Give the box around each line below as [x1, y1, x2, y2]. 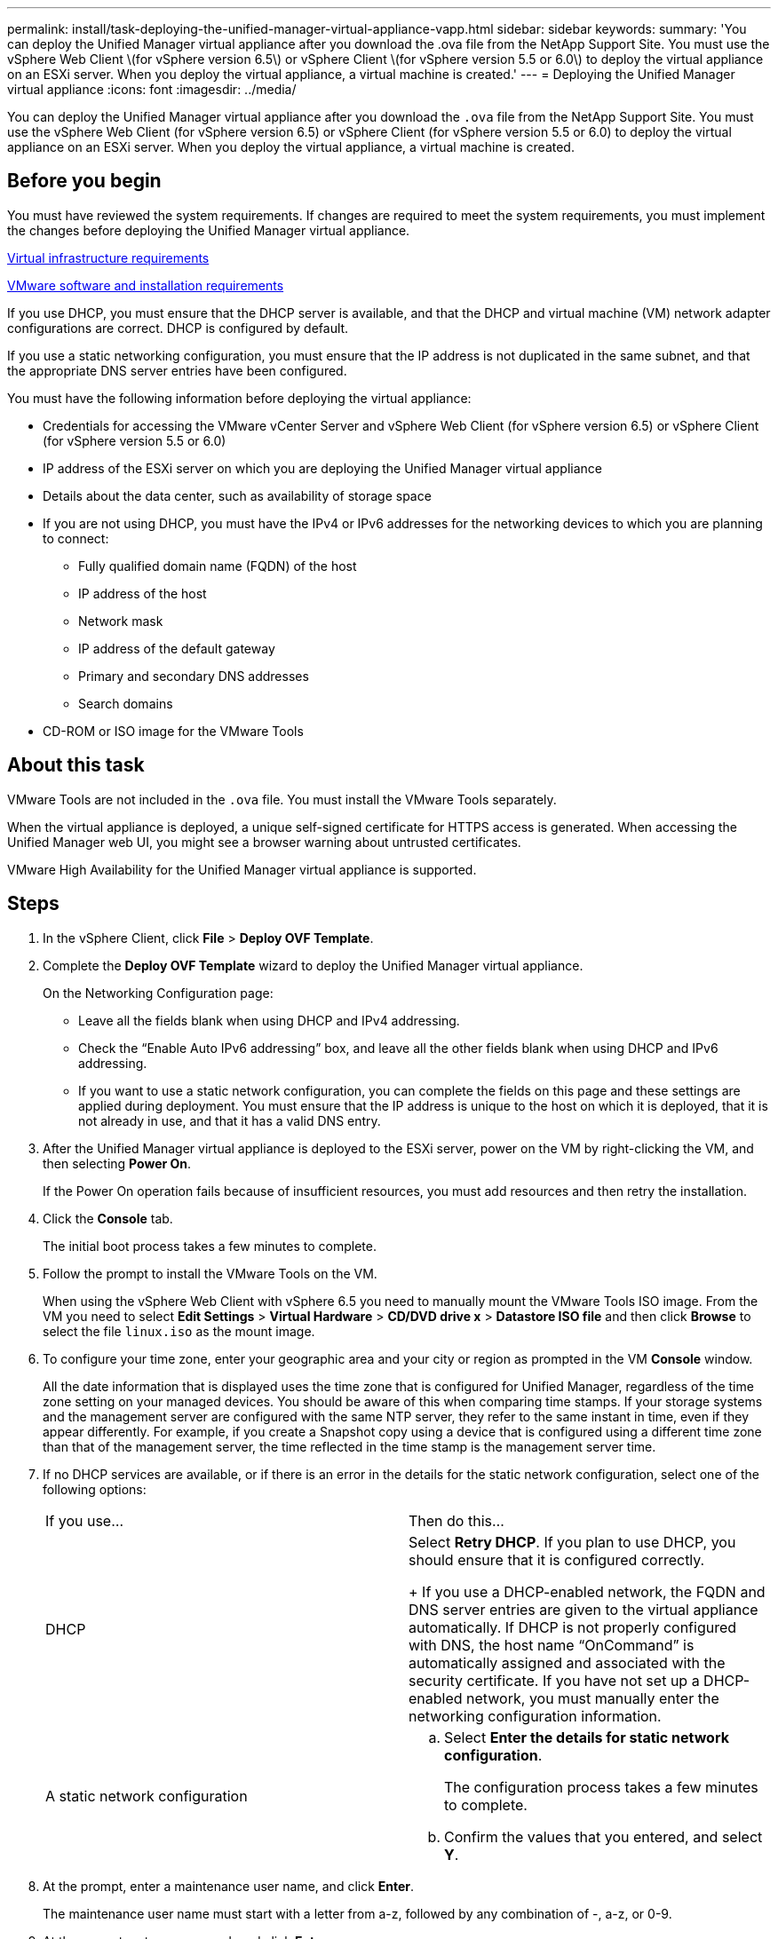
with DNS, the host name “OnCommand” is [409, 1635, 695, 1654]
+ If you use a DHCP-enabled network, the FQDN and [409, 1582, 766, 1601]
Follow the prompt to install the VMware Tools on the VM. [43, 1265, 377, 1281]
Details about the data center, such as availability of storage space [43, 487, 432, 503]
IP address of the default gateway [78, 640, 275, 656]
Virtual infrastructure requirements [7, 249, 210, 265]
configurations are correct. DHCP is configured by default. [7, 320, 349, 336]
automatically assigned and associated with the [409, 1653, 726, 1672]
